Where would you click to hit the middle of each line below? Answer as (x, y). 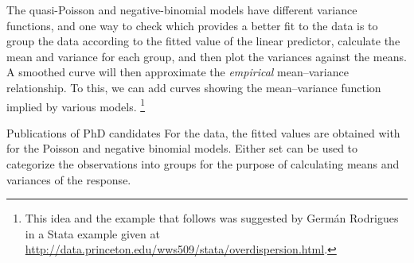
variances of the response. (69, 179)
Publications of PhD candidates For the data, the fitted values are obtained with (203, 132)
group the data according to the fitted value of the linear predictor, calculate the (203, 41)
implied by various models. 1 (76, 105)
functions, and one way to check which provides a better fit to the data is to (192, 25)
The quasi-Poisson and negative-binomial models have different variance (182, 10)
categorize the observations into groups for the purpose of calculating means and (203, 164)
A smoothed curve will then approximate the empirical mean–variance (178, 72)
